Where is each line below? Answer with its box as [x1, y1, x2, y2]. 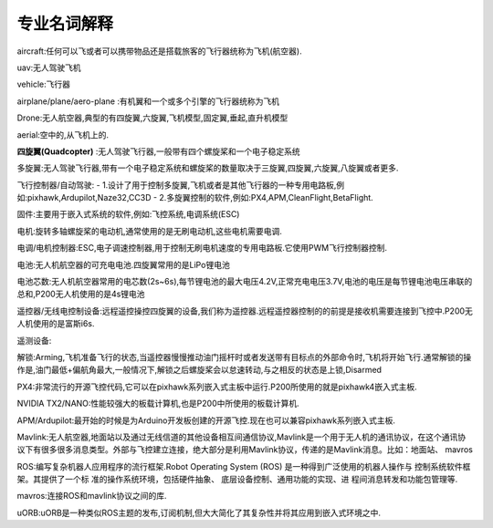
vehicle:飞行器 [16, 78, 71, 90]
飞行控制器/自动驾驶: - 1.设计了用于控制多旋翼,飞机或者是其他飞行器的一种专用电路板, [16, 179, 337, 191]
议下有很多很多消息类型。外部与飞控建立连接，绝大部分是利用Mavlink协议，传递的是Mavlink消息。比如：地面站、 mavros [16, 444, 474, 455]
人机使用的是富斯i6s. [16, 318, 95, 329]
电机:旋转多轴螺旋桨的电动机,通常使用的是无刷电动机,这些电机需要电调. [16, 225, 283, 236]
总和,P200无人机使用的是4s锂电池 [16, 288, 145, 300]
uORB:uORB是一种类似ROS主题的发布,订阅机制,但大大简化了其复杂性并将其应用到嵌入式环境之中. [16, 507, 382, 518]
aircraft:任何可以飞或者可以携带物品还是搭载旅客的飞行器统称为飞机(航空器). [16, 46, 302, 57]
